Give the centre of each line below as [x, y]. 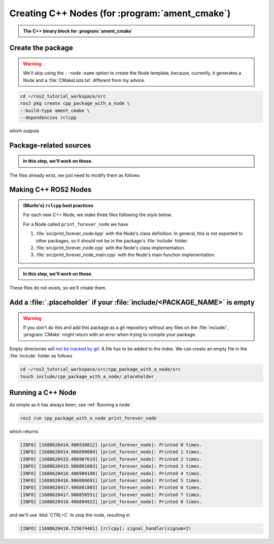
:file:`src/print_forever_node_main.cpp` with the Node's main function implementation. [126, 255]
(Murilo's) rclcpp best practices [58, 205]
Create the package [41, 48]
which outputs [24, 131]
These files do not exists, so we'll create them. [58, 288]
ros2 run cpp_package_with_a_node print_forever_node [88, 418]
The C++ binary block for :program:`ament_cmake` [78, 31]
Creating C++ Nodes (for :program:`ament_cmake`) [120, 13]
